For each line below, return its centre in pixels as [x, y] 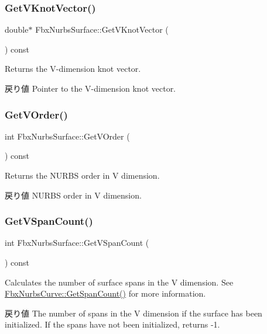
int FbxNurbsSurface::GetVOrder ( [67, 136]
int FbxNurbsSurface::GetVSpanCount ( [77, 243]
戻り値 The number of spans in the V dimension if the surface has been [133, 313]
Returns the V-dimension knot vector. [73, 69]
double [17, 29]
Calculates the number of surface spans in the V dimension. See [119, 282]
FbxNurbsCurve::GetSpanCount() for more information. [105, 293]
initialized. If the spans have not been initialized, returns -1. [112, 324]
